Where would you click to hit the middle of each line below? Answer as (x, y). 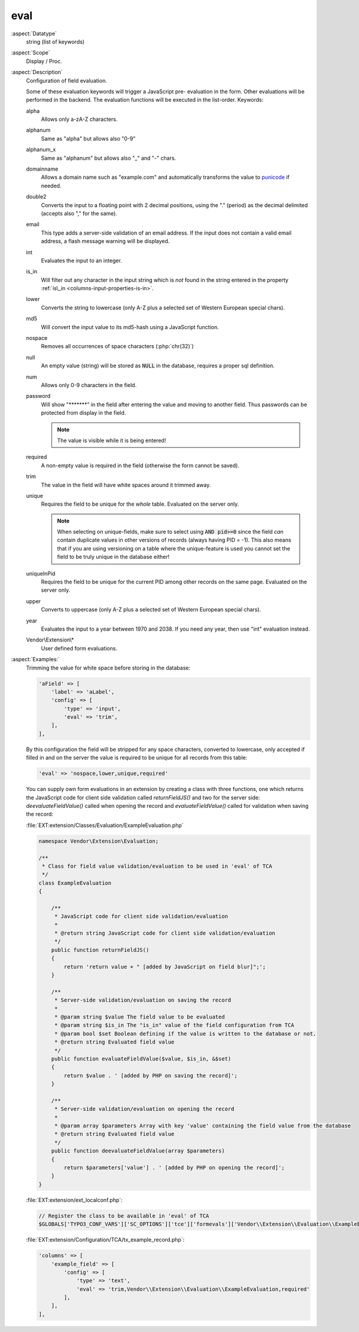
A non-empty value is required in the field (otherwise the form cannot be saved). (140, 465)
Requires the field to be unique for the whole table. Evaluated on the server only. (140, 504)
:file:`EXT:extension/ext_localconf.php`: (74, 1200)
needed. (51, 185)
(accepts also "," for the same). (79, 213)
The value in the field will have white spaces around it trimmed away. (126, 485)
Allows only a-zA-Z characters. (79, 119)
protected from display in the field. (83, 413)
